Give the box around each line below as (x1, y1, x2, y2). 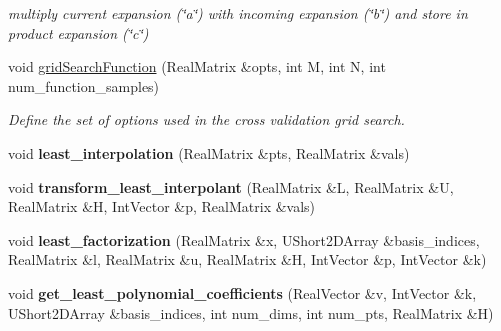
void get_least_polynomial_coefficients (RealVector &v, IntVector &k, (8, 282, 477, 303)
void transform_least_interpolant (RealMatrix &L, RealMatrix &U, (8, 176, 454, 197)
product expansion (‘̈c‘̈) (8, 22, 149, 43)
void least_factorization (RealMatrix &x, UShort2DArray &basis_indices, (8, 229, 480, 250)
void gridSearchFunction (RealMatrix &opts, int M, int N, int (8, 56, 386, 77)
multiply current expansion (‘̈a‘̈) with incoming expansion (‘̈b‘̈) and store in (8, 3, 468, 23)
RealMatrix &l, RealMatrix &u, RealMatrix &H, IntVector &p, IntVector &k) (8, 249, 487, 270)
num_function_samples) (8, 75, 160, 96)
